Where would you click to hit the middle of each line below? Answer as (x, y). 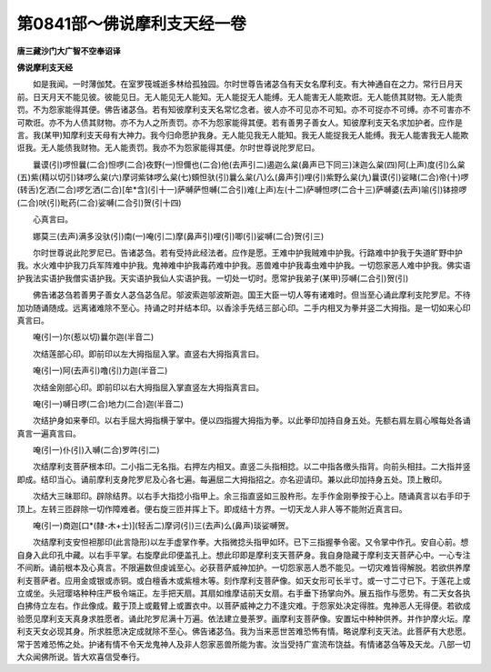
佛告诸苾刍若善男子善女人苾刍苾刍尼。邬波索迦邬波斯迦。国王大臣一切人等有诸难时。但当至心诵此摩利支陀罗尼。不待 (251, 295)
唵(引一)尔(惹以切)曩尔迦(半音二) (93, 337)
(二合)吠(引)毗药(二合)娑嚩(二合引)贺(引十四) (99, 202)
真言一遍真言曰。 (49, 433)
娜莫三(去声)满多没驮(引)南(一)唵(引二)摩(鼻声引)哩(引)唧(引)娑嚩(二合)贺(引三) (178, 236)
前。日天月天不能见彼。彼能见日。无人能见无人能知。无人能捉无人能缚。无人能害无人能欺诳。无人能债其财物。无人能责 (240, 96)
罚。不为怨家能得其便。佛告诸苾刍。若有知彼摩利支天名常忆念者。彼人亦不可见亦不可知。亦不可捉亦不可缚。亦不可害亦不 (244, 110)
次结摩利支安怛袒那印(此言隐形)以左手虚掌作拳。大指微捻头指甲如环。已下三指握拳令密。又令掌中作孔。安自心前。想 (251, 542)
